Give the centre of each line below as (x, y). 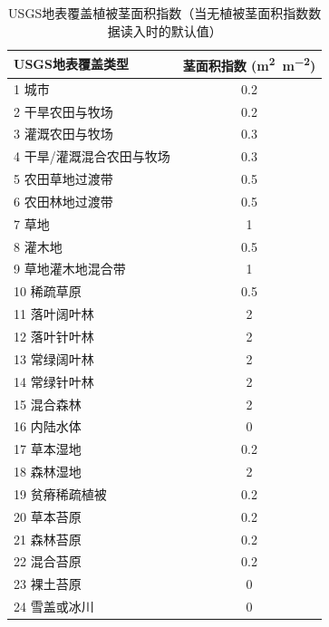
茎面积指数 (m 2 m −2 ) (249, 64)
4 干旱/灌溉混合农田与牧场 (92, 156)
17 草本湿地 (48, 449)
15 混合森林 (48, 404)
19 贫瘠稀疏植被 (60, 493)
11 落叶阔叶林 (54, 314)
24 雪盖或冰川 (54, 607)
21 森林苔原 (48, 539)
